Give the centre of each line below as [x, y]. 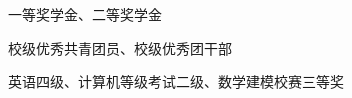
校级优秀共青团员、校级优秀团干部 [120, 47]
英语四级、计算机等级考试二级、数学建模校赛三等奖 [176, 81]
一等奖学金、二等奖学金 [85, 14]
